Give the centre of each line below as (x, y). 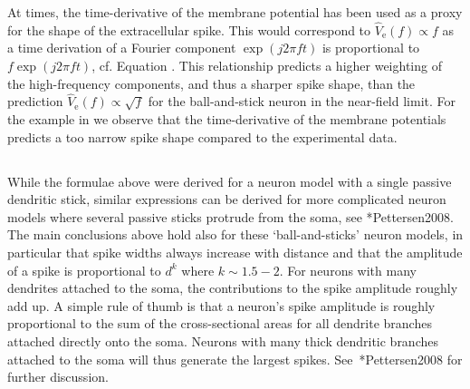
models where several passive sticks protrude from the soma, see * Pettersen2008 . (231, 216)
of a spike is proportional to (84, 270)
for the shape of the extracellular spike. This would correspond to (189, 29)
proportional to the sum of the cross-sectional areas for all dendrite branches (220, 323)
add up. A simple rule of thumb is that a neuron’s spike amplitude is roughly (221, 305)
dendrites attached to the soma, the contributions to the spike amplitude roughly (233, 288)
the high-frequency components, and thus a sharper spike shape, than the (211, 83)
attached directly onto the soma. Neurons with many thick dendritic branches (223, 340)
